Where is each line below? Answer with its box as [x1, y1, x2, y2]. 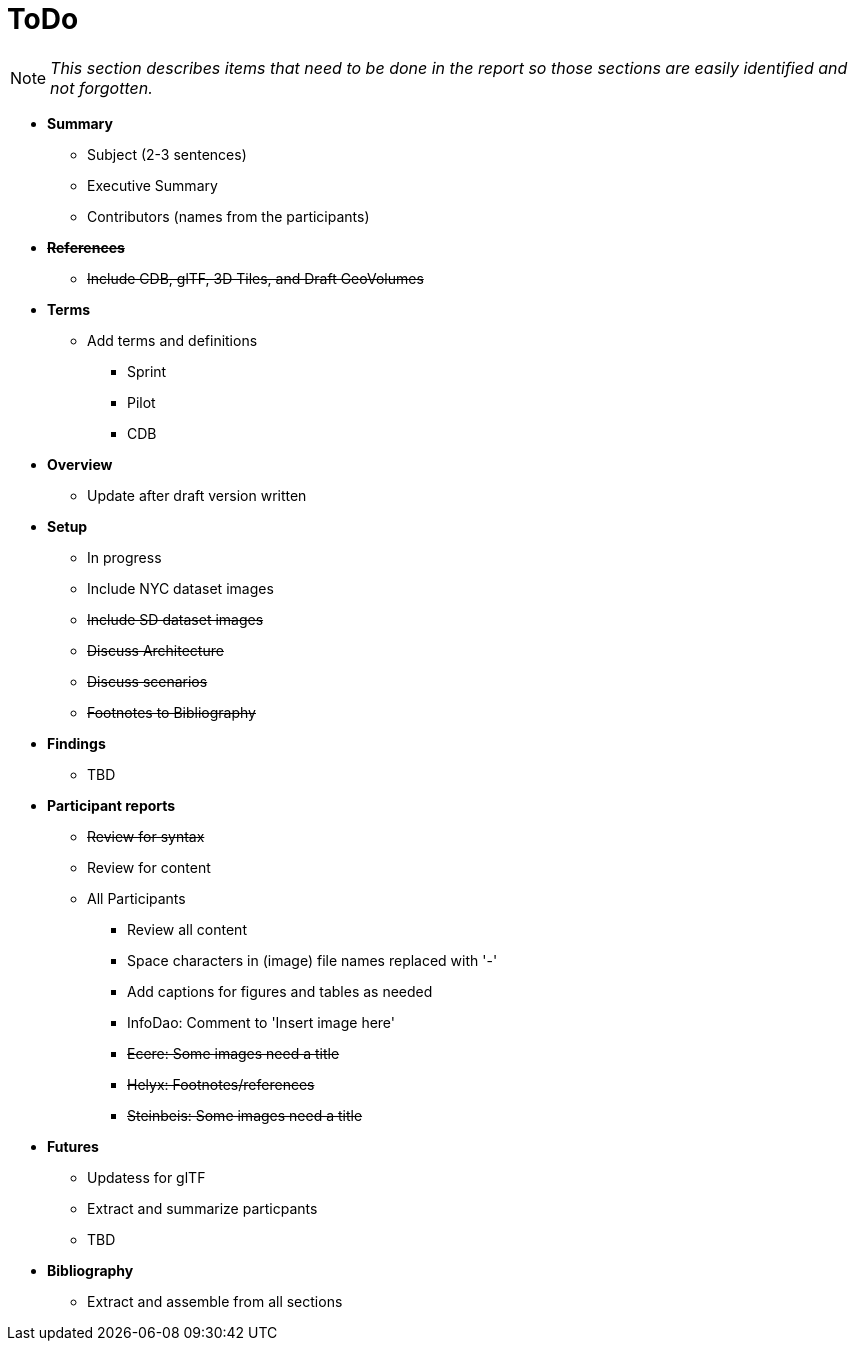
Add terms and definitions [87, 331, 258, 349]
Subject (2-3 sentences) [87, 145, 247, 163]
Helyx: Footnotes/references [127, 1075, 315, 1093]
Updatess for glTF [87, 1168, 206, 1186]
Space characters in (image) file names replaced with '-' [127, 951, 498, 969]
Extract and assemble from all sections [87, 1292, 343, 1310]
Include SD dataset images [87, 610, 264, 628]
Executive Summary [87, 176, 218, 194]
